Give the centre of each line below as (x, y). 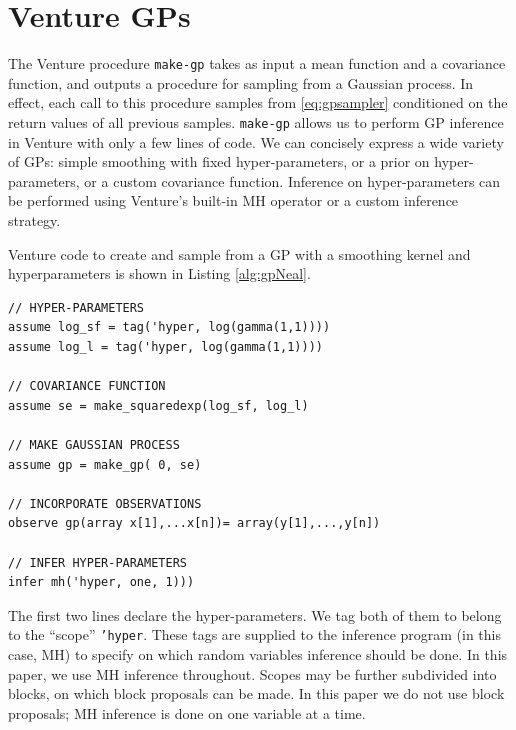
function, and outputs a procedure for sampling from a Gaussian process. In (241, 82)
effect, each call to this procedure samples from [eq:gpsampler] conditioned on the (258, 102)
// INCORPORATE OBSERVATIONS (105, 503)
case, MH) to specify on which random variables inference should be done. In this (258, 653)
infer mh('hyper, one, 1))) (101, 582)
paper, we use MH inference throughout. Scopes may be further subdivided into (252, 673)
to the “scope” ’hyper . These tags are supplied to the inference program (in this (255, 634)
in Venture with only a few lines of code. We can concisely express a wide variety (256, 141)
